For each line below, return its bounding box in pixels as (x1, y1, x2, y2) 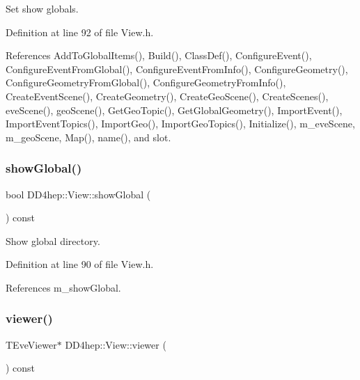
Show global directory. (6, 233, 100, 248)
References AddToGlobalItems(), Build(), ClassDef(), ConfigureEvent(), (6, 48, 312, 63)
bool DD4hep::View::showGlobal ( (6, 187, 151, 201)
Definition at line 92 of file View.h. (6, 24, 154, 39)
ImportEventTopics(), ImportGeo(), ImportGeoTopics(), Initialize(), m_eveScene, (6, 116, 355, 131)
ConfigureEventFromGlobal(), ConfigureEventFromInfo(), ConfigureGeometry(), (6, 61, 348, 76)
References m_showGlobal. (6, 280, 121, 294)
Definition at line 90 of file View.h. (6, 257, 154, 271)
